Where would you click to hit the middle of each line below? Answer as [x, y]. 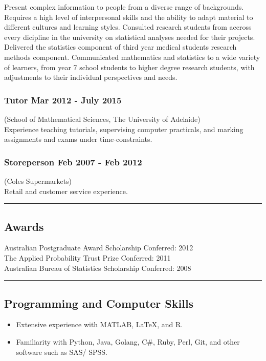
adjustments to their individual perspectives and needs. [91, 77]
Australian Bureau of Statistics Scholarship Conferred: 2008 [98, 268]
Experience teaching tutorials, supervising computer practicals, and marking [124, 129]
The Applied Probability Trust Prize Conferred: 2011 [87, 257]
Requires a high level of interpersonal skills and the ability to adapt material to [129, 17]
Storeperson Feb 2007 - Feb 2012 [73, 162]
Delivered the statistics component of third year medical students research [120, 47]
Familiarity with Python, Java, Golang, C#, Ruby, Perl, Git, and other [128, 341]
